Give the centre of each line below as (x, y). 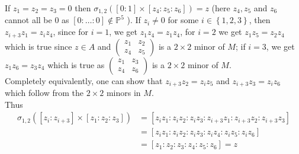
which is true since (38, 46)
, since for (71, 32)
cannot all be (28, 20)
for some (183, 20)
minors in (123, 92)
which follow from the (44, 92)
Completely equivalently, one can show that (84, 80)
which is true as (76, 64)
